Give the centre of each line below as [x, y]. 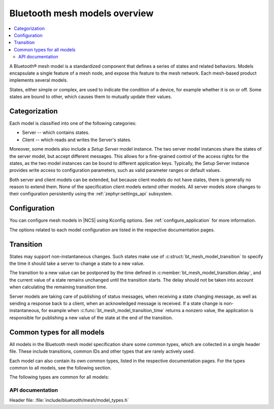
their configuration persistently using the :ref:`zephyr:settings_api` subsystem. [91, 194]
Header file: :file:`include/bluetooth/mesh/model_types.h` [69, 400]
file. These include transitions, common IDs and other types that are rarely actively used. [102, 351]
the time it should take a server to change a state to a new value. [77, 263]
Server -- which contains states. [56, 132]
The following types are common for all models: [59, 377]
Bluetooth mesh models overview [81, 13]
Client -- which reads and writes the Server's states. [77, 140]
